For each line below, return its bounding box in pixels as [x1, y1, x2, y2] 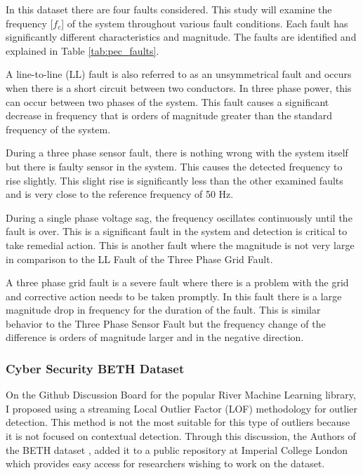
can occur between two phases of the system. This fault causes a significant [6, 94, 329, 109]
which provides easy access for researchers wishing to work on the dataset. [6, 456, 325, 471]
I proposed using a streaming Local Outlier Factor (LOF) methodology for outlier [6, 401, 358, 415]
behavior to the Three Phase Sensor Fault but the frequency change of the [6, 316, 326, 330]
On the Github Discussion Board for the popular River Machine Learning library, [6, 387, 356, 402]
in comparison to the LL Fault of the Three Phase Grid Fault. [6, 251, 273, 266]
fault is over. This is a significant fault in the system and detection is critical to [6, 224, 348, 239]
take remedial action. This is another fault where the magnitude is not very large [6, 237, 355, 252]
